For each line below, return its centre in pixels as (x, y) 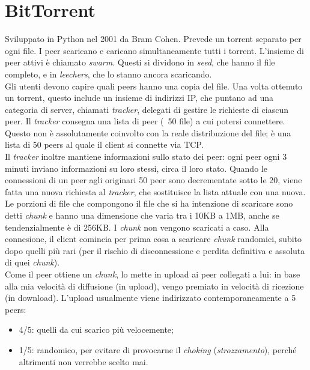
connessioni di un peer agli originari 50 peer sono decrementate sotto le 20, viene (153, 180)
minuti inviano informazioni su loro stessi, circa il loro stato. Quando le (136, 168)
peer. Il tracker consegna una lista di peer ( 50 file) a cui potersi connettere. (145, 121)
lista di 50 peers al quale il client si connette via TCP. (104, 144)
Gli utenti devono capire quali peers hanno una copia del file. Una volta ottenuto (154, 86)
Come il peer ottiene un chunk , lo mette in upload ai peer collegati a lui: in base (153, 274)
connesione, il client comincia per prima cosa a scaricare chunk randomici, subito (153, 239)
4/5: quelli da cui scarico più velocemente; (96, 329)
